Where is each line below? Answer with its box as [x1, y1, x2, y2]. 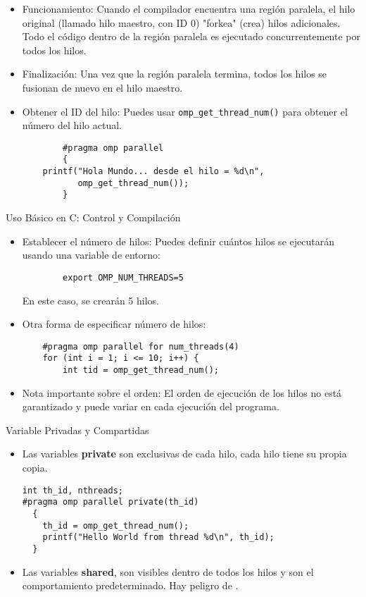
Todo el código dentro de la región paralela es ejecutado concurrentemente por [22, 29, 360, 44]
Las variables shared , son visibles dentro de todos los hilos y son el [22, 564, 314, 579]
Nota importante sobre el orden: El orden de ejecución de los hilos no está [22, 385, 342, 400]
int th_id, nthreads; [22, 485, 123, 496]
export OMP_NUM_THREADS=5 [63, 272, 184, 283]
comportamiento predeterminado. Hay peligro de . [22, 578, 239, 593]
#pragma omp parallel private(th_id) [22, 497, 199, 507]
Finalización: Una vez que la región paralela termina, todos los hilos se [22, 66, 327, 81]
